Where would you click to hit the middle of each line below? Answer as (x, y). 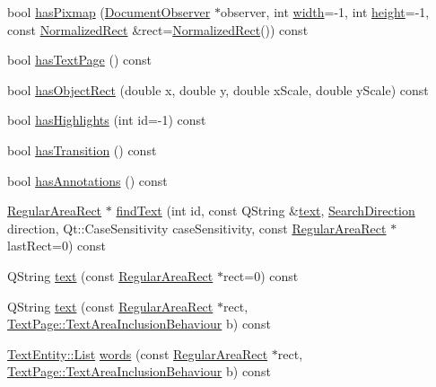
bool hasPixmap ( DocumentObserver (109, 12)
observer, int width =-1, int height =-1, (325, 12)
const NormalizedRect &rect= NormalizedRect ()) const (158, 29)
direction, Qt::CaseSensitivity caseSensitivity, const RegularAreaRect (197, 228)
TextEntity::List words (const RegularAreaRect (138, 353)
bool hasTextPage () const (79, 60)
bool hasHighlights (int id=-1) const (107, 120)
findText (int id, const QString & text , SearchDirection (266, 211)
